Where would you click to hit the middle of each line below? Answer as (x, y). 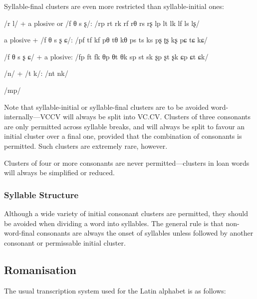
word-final (19, 233)
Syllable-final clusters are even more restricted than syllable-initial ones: (114, 6)
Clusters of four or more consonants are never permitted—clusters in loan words (127, 162)
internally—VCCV (32, 117)
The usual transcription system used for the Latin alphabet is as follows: (115, 290)
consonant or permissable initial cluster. (65, 242)
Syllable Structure (41, 194)
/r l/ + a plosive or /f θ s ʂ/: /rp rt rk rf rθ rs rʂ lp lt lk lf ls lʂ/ (102, 23)
